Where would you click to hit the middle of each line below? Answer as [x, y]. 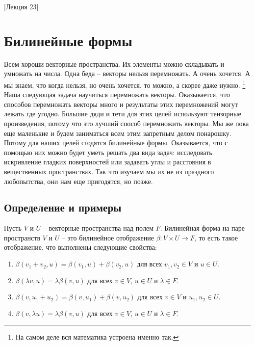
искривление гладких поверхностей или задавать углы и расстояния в [108, 162]
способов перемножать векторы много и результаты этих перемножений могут [121, 104]
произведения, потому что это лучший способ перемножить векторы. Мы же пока [127, 123]
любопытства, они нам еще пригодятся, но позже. [78, 181]
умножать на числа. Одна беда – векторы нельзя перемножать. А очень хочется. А [127, 73]
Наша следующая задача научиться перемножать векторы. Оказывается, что [117, 94]
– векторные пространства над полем [98, 228]
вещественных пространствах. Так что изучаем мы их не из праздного [109, 171]
